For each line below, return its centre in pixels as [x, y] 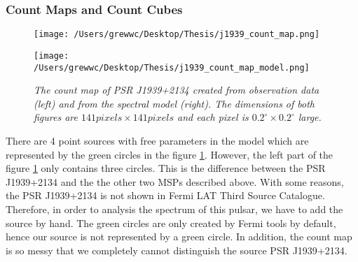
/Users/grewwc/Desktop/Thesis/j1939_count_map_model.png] [172, 67]
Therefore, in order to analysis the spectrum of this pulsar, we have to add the [174, 209]
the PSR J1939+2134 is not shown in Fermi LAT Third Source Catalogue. [165, 195]
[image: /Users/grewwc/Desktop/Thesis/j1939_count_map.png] [177, 35]
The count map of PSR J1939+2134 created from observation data [177, 90]
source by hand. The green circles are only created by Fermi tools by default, [171, 223]
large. [310, 117]
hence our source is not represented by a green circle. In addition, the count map [179, 236]
